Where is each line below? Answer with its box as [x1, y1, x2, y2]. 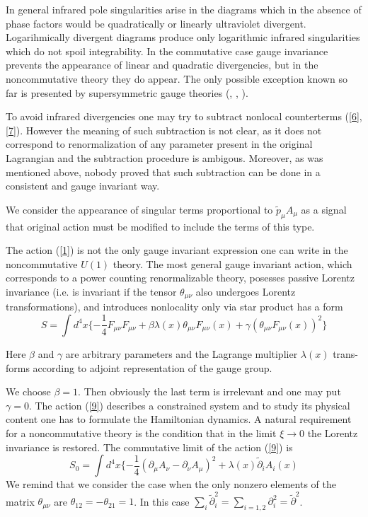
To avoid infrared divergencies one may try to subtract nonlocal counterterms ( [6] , [6, 109, 362, 124]
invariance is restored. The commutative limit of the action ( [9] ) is [6, 439, 293, 454]
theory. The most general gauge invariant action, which [113, 256, 352, 271]
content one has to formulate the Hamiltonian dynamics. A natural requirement [6, 412, 352, 426]
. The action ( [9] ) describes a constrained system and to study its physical [28, 397, 350, 412]
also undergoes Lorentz [195, 284, 296, 298]
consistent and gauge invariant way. [6, 178, 160, 193]
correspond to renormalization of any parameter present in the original [6, 136, 313, 151]
